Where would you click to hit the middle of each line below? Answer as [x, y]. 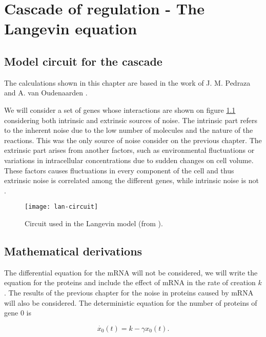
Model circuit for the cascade [83, 61]
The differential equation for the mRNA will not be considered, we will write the [131, 272]
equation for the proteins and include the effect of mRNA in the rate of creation [130, 282]
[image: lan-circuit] [62, 207]
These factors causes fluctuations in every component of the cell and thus [119, 170]
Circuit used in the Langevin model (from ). [94, 223]
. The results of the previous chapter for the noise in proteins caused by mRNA [129, 292]
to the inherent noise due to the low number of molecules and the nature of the [129, 130]
